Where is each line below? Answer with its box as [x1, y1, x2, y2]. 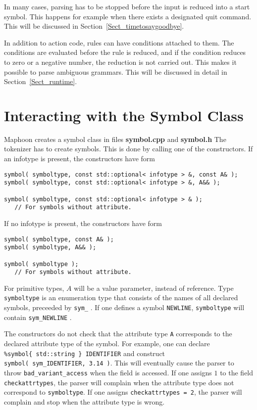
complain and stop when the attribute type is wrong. [4, 396, 165, 407]
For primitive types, [4, 282, 64, 293]
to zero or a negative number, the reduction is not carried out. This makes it [4, 56, 237, 67]
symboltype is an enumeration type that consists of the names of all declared [4, 292, 238, 303]
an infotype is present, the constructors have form [4, 153, 155, 164]
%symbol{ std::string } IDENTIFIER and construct [4, 348, 165, 358]
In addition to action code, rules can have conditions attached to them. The [4, 37, 234, 47]
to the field [220, 367, 254, 377]
